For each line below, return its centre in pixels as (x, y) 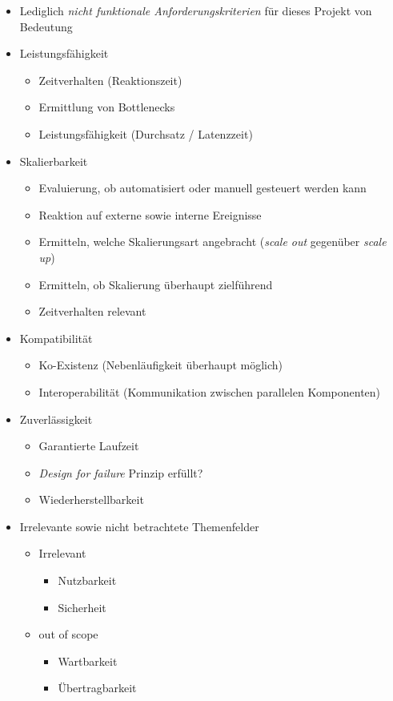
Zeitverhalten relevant (92, 311)
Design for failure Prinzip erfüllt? (121, 472)
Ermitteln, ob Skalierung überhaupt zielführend (156, 284)
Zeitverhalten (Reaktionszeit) (110, 80)
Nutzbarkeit (87, 580)
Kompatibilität (56, 338)
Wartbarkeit (88, 661)
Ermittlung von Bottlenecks (107, 107)
